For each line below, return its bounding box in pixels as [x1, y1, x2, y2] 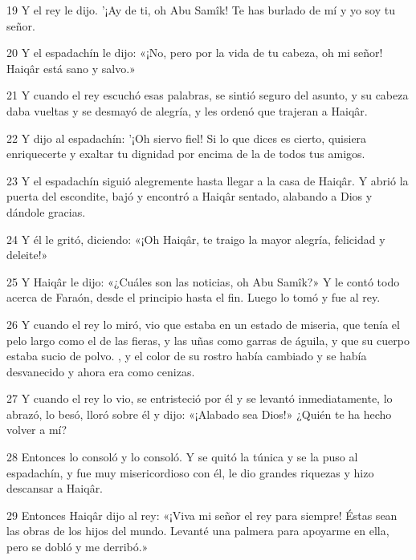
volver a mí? [6, 421, 67, 438]
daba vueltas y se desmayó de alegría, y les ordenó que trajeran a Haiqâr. [6, 102, 368, 119]
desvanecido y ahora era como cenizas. [6, 363, 195, 379]
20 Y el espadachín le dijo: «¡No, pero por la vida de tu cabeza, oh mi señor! [6, 44, 383, 61]
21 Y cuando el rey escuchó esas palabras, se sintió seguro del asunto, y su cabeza [6, 87, 409, 103]
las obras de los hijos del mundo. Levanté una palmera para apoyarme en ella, [6, 522, 389, 539]
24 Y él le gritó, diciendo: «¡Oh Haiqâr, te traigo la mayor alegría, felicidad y [6, 230, 385, 247]
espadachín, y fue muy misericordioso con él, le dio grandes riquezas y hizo [6, 464, 374, 481]
